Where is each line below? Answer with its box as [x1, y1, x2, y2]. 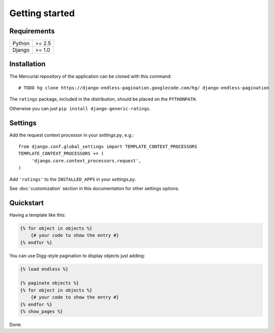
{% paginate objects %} [20, 280, 80, 286]
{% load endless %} [20, 266, 68, 272]
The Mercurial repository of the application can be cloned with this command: [9, 73, 172, 79]
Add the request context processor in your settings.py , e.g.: [9, 132, 134, 138]
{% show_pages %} [20, 308, 63, 314]
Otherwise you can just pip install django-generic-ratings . [9, 105, 151, 111]
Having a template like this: [9, 212, 66, 218]
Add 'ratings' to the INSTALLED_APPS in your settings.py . [9, 176, 136, 182]
